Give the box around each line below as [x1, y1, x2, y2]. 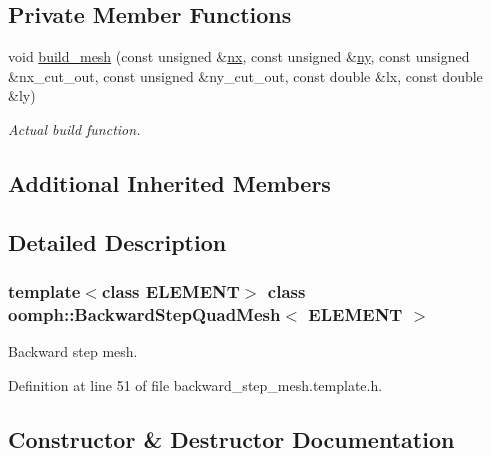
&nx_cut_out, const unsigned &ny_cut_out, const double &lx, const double [8, 65, 483, 86]
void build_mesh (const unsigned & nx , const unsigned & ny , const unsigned [8, 46, 470, 67]
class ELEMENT [101, 279, 240, 304]
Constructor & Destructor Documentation [8, 423, 455, 454]
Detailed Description [8, 226, 227, 257]
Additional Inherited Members [8, 167, 331, 198]
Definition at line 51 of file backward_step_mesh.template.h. [8, 374, 383, 395]
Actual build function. [8, 118, 141, 139]
